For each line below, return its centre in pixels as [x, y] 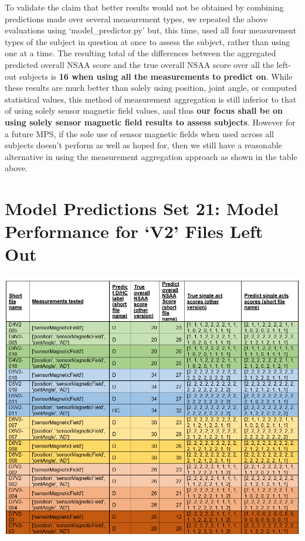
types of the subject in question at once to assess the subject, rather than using [148, 41]
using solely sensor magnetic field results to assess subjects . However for [150, 122]
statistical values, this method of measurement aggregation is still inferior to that [151, 99]
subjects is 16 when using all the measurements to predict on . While [156, 76]
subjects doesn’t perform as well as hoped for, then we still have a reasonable [143, 145]
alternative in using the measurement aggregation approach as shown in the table [151, 156]
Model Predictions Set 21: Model [142, 208]
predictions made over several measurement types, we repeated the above [136, 18]
